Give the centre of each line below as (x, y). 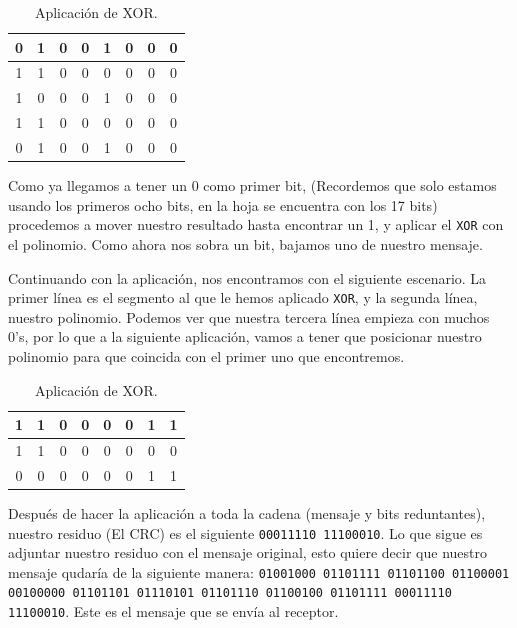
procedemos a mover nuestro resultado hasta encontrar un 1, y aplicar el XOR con (256, 224)
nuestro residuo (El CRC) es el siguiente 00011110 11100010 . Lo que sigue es (245, 532)
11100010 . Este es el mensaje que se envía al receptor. (173, 611)
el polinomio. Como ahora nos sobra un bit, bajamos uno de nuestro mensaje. (245, 243)
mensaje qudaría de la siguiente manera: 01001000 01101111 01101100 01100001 (259, 571)
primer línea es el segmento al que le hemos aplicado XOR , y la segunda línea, (243, 297)
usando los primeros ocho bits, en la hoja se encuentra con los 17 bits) (223, 204)
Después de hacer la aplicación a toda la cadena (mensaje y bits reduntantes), (247, 512)
